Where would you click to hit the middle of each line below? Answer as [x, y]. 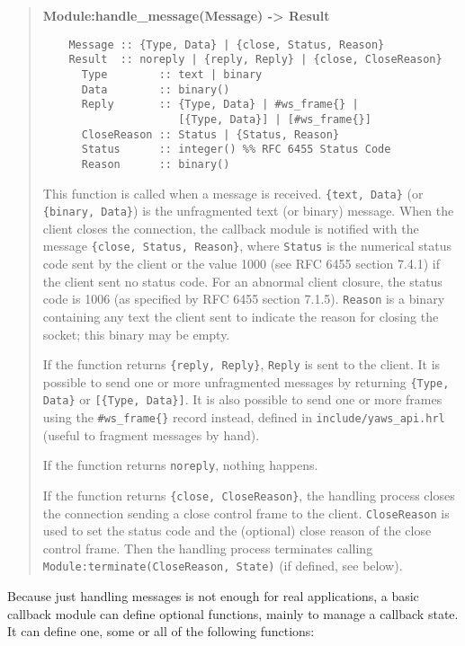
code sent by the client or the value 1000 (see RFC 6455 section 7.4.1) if [241, 264]
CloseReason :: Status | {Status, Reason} [210, 134]
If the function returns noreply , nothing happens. [180, 465]
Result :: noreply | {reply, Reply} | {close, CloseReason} [255, 60]
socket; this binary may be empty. [136, 334]
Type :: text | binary [172, 74]
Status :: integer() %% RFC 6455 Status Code [236, 150]
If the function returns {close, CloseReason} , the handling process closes [249, 495]
